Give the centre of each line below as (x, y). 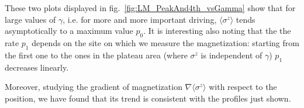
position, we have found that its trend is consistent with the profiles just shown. (148, 98)
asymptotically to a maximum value (69, 31)
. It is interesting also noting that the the (217, 31)
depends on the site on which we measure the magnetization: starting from (165, 42)
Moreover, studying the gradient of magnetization (94, 87)
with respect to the (243, 87)
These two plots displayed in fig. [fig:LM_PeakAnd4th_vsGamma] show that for (150, 8)
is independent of (232, 55)
